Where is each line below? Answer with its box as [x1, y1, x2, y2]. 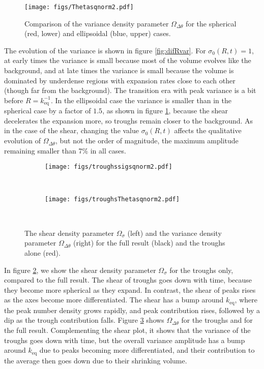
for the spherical [186, 18, 237, 28]
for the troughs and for [181, 315, 253, 325]
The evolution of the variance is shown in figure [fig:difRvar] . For [4, 45, 206, 55]
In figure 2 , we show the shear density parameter [4, 264, 156, 275]
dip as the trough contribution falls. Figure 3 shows [4, 315, 164, 325]
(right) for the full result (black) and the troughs [73, 237, 225, 248]
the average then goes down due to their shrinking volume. [4, 355, 187, 365]
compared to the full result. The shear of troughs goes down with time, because [4, 274, 252, 285]
